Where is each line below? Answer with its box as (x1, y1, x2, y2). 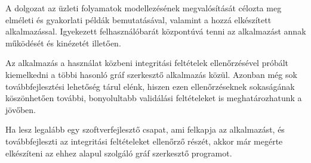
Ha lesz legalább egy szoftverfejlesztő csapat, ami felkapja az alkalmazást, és (5, 123, 285, 136)
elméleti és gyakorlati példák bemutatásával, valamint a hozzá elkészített (5, 13, 272, 26)
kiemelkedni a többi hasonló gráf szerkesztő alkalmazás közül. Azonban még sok (5, 68, 297, 80)
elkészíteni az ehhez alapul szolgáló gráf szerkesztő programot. (5, 146, 232, 159)
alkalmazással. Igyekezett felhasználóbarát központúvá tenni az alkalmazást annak (5, 25, 306, 37)
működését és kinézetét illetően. (5, 36, 121, 49)
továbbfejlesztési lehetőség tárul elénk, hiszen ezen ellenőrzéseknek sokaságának (5, 80, 295, 92)
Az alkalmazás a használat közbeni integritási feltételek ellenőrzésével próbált (5, 57, 289, 69)
